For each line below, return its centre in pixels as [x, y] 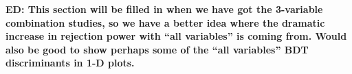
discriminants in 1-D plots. [70, 63]
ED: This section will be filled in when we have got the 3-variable [164, 9]
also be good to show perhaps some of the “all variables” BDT [157, 49]
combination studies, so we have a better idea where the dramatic [165, 22]
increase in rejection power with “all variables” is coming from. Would [176, 36]
